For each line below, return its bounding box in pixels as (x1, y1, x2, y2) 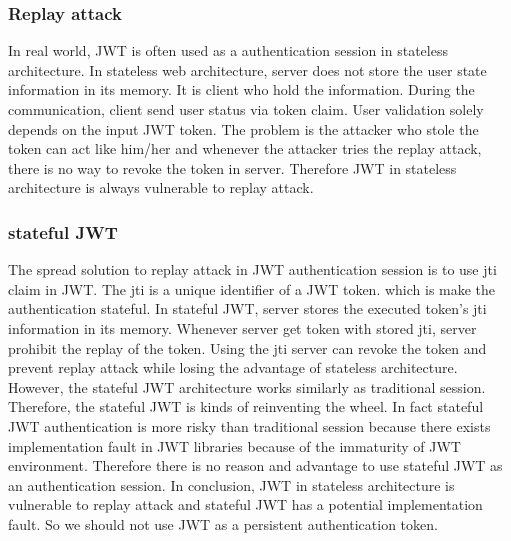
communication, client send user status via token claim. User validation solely (8, 99, 484, 119)
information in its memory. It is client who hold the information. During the (8, 79, 475, 100)
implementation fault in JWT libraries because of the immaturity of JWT (8, 435, 461, 456)
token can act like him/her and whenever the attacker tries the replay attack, (8, 138, 482, 159)
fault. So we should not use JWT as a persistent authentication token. (8, 513, 438, 534)
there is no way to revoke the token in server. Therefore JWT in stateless (8, 157, 457, 178)
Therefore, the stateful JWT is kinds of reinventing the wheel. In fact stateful (8, 396, 484, 417)
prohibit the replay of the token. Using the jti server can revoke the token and (8, 337, 487, 358)
